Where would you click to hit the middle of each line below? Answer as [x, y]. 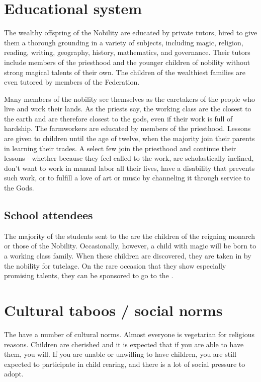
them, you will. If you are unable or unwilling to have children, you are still [120, 354]
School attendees [49, 215]
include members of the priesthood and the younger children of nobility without [127, 62]
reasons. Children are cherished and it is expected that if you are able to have [124, 344]
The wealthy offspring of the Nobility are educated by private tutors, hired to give [131, 33]
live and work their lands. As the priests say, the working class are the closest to [128, 109]
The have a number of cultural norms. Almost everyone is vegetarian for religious [129, 334]
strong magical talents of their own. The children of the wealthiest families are [125, 72]
